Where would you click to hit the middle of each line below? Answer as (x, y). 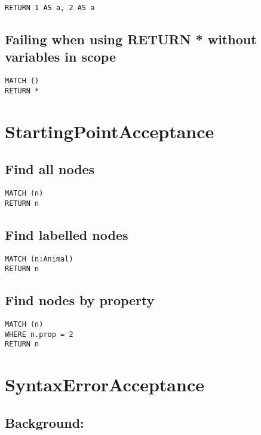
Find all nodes (50, 169)
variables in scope (60, 57)
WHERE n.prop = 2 (39, 334)
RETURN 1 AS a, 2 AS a (50, 8)
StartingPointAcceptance (110, 131)
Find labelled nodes (67, 234)
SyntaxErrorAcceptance (105, 384)
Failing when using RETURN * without (131, 39)
